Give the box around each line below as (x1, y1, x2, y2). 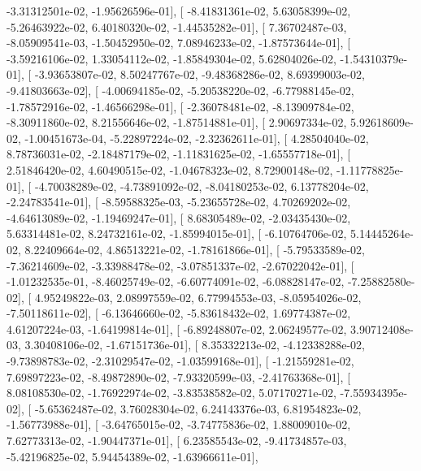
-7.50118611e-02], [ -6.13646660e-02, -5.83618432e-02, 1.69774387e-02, (7, 305, 351, 322)
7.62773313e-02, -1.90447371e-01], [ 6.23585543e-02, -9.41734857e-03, (7, 432, 347, 449)
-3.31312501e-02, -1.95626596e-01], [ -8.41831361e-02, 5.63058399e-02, (7, 2, 351, 19)
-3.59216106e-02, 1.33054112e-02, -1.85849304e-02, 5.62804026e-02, (7, 50, 336, 67)
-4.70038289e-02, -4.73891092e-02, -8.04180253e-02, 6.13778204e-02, (34, 177, 369, 194)
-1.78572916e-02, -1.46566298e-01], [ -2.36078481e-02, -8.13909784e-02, (7, 97, 354, 115)
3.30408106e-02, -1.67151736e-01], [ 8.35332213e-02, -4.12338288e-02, (24, 336, 365, 353)
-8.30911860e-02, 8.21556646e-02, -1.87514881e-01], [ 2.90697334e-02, (7, 114, 347, 131)
